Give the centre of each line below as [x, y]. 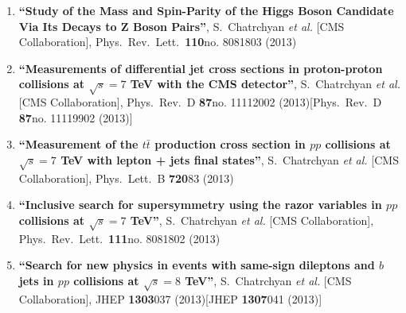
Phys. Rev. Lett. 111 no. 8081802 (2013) [119, 238]
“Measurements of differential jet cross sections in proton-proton [201, 68]
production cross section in [230, 144]
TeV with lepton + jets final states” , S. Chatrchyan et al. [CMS [230, 159]
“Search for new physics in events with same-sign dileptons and [197, 265]
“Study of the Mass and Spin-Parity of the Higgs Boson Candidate [206, 10]
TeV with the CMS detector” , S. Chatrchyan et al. [265, 84]
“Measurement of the [78, 144]
